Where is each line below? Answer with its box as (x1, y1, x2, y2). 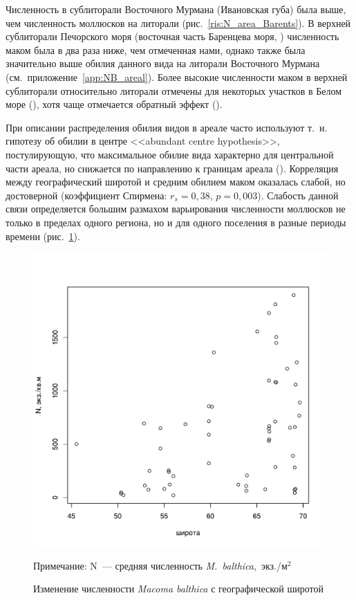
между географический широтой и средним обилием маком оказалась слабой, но (6, 174, 346, 189)
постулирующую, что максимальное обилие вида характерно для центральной (6, 147, 334, 161)
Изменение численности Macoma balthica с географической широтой (33, 581, 324, 596)
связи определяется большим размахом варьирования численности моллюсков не (6, 201, 346, 216)
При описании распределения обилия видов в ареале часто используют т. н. (6, 120, 328, 134)
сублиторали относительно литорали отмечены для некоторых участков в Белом (6, 83, 342, 98)
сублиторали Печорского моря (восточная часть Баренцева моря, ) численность (6, 29, 339, 44)
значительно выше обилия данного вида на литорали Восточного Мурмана (6, 56, 320, 71)
